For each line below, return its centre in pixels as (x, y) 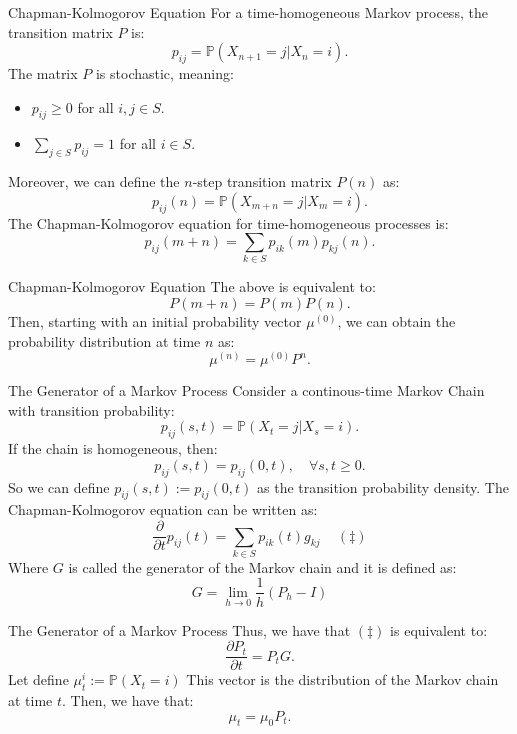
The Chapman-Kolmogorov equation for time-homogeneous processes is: (228, 222)
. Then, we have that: (128, 699)
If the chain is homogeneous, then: (113, 448)
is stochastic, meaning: (164, 72)
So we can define (59, 486)
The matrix (43, 72)
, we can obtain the (396, 321)
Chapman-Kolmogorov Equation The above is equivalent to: (192, 286)
